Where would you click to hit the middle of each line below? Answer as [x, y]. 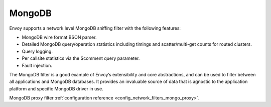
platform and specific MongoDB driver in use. [56, 88]
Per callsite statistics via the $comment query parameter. [81, 58]
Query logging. [37, 51]
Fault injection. [37, 65]
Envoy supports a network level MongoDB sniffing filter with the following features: [95, 28]
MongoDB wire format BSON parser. [59, 37]
